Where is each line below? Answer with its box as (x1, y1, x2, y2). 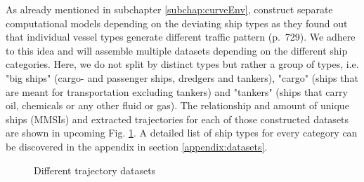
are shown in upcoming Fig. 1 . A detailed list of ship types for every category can (6, 125, 358, 140)
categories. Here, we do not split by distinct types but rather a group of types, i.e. (6, 57, 359, 71)
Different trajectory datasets (34, 162, 156, 177)
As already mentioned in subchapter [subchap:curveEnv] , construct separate (6, 2, 333, 16)
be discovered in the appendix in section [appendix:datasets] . (6, 139, 268, 153)
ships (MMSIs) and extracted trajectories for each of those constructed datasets (6, 111, 349, 126)
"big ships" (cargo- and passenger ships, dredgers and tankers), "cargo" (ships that (6, 70, 358, 85)
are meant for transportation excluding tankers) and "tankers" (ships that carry (6, 84, 348, 99)
